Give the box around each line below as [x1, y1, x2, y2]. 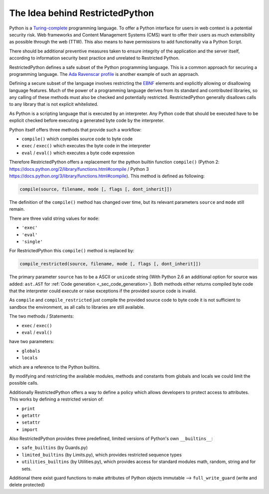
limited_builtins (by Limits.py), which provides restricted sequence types [21, 452, 182, 458]
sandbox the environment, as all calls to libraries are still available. [9, 304, 145, 310]
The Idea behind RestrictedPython [9, 7, 154, 18]
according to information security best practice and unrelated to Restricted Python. [9, 55, 180, 61]
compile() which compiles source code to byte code [21, 136, 133, 142]
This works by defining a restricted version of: [9, 396, 104, 402]
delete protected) [9, 482, 45, 488]
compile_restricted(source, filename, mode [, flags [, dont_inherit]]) [19, 261, 201, 267]
